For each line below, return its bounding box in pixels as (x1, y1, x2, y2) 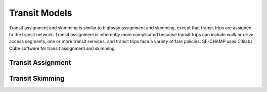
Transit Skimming (9, 74, 65, 83)
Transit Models (9, 7, 72, 18)
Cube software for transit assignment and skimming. (9, 45, 116, 51)
